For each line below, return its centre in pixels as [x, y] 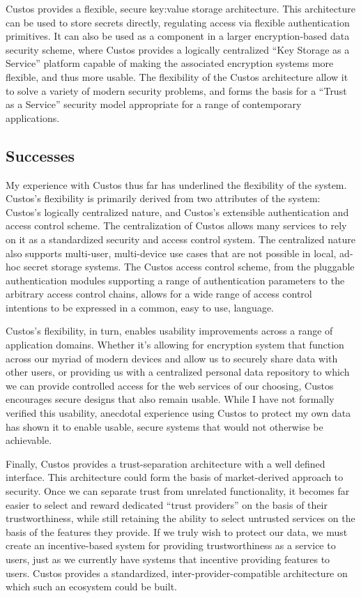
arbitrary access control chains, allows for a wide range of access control [159, 294]
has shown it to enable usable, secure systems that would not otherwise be [164, 426]
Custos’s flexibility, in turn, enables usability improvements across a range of [169, 331]
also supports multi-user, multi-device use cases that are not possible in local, [171, 253]
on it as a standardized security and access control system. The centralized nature [180, 239]
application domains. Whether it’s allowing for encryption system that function [175, 345]
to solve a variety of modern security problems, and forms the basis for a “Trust [176, 90]
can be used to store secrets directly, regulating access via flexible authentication [178, 22]
